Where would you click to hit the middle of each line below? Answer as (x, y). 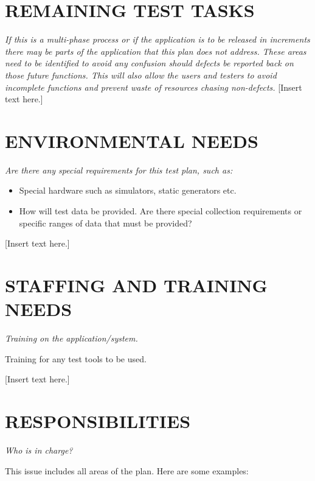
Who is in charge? (39, 450)
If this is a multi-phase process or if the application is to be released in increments (157, 39)
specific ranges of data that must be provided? (106, 223)
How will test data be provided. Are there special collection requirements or (161, 211)
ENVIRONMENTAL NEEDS (132, 140)
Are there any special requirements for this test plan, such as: (119, 170)
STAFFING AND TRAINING (136, 285)
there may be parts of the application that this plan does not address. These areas (156, 51)
